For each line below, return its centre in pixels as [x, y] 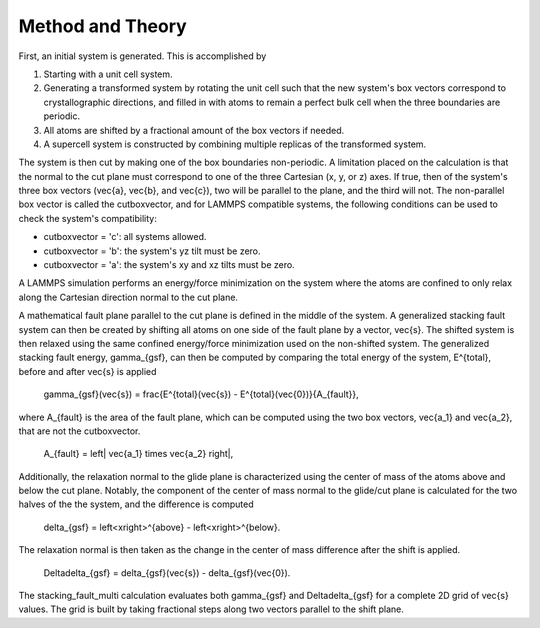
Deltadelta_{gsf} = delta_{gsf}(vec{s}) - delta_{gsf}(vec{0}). [167, 572]
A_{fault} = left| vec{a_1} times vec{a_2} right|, [138, 454]
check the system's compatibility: [87, 218]
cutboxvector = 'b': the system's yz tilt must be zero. [152, 251]
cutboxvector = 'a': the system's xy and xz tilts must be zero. [169, 265]
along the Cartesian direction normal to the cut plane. [128, 297]
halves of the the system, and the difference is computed [136, 504]
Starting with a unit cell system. [108, 74]
